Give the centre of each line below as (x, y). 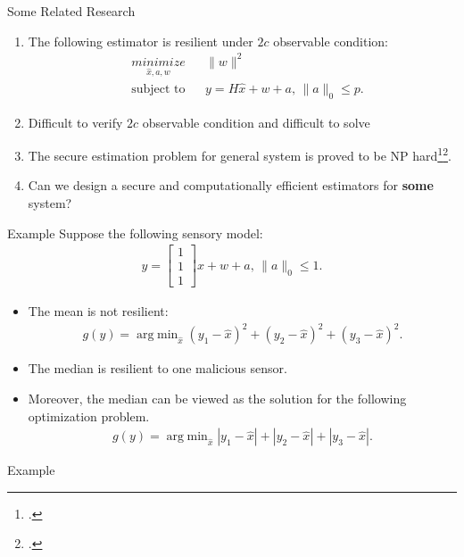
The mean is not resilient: (98, 311)
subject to (158, 89)
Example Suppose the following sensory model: (135, 233)
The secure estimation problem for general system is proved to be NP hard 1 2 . (240, 154)
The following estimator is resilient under (141, 41)
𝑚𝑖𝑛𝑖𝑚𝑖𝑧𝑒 (158, 62)
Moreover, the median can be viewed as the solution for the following (217, 399)
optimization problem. (89, 416)
